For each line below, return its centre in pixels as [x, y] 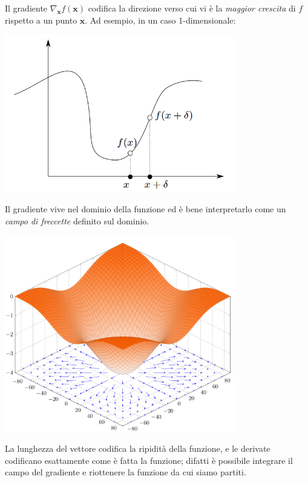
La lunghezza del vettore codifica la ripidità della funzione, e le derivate [138, 448]
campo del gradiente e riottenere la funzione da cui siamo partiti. [126, 472]
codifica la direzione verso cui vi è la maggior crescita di [192, 8]
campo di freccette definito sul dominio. [77, 220]
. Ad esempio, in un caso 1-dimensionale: [160, 20]
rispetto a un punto [41, 20]
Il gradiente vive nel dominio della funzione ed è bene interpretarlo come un [146, 209]
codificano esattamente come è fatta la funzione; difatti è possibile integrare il [149, 460]
